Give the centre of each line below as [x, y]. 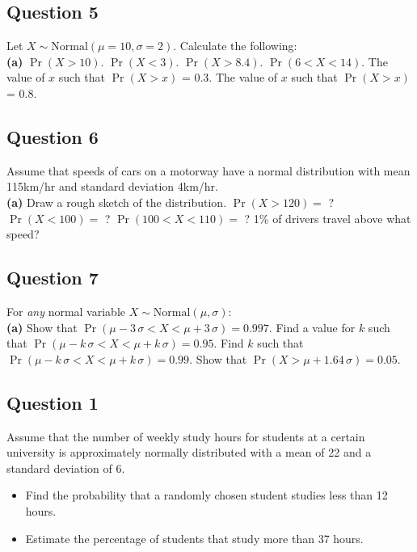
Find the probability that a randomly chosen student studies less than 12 [206, 495]
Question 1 [53, 402]
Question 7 [53, 278]
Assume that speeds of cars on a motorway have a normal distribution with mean [208, 170]
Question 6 [53, 136]
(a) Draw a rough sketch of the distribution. [117, 202]
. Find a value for [312, 327]
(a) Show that [42, 327]
